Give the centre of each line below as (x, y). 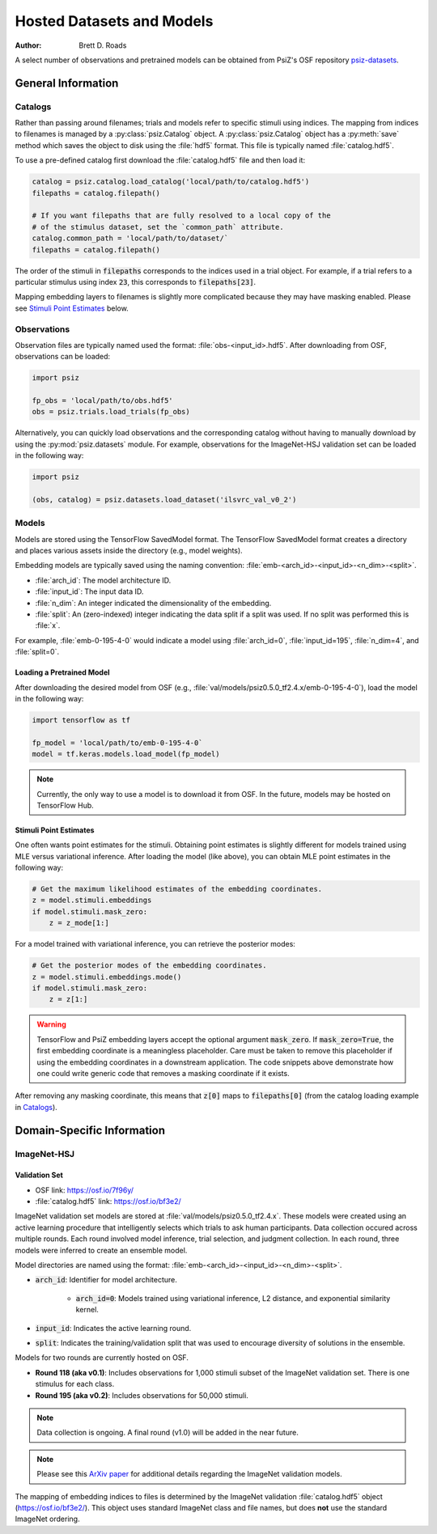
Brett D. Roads (103, 45)
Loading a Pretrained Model (62, 672)
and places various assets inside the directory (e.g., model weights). (129, 551)
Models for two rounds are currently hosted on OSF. (102, 1358)
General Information (67, 83)
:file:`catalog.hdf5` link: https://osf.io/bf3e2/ (108, 1201)
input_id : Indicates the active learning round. (113, 1328)
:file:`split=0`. (37, 652)
